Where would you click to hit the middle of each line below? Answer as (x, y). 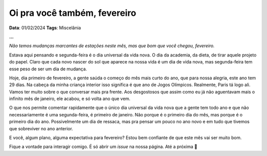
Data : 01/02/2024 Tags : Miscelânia (45, 28)
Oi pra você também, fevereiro (73, 13)
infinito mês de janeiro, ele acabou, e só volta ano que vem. (70, 99)
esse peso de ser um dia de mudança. (48, 69)
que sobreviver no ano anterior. (41, 128)
